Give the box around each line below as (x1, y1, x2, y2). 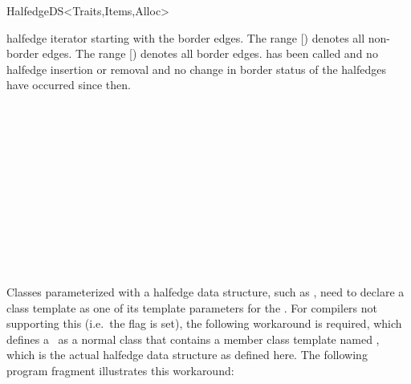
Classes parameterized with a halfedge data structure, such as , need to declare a (6, 283, 405, 300)
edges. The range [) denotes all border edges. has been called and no (42, 45, 378, 62)
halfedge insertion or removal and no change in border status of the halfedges (6, 60, 387, 77)
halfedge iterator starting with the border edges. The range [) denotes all (6, 29, 365, 46)
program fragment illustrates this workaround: (6, 362, 234, 378)
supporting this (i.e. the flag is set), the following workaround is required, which (6, 315, 402, 332)
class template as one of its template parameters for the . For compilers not (6, 299, 378, 316)
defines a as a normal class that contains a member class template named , (6, 330, 380, 347)
